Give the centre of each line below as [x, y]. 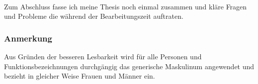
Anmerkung [28, 38]
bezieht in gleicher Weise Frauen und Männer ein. [80, 76]
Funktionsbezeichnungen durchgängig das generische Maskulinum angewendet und [129, 66]
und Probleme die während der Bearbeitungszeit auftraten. [94, 16]
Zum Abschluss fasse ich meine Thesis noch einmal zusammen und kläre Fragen [126, 6]
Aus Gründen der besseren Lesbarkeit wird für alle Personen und [103, 56]
